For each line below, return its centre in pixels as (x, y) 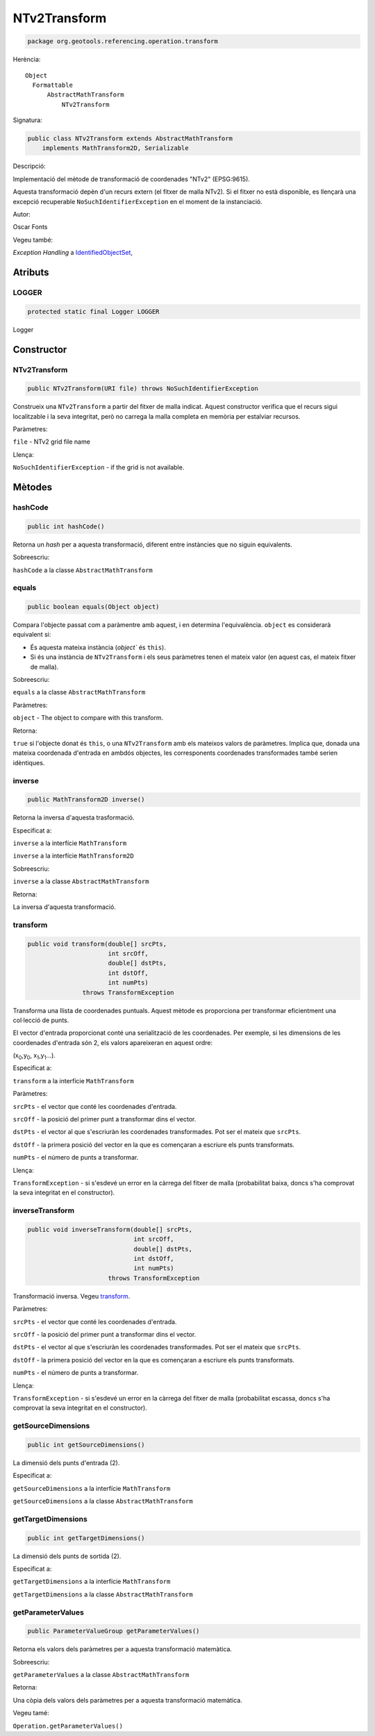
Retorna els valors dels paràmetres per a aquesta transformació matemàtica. (123, 1649)
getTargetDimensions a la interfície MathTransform (92, 1581)
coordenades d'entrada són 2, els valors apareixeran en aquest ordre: (113, 1042)
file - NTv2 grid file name (51, 442)
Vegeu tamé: (31, 1713)
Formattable (52, 85)
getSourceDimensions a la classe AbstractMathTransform (103, 1501)
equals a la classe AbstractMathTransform (79, 692)
